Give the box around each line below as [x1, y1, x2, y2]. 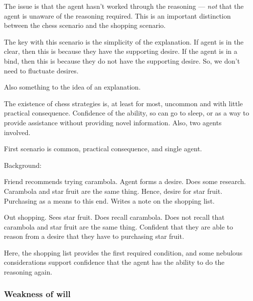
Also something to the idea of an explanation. [4, 82, 141, 92]
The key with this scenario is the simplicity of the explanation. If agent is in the [4, 36, 244, 46]
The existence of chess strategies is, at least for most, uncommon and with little [4, 98, 243, 108]
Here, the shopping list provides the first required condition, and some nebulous [4, 247, 243, 257]
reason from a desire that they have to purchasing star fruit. [4, 231, 184, 241]
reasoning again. [4, 267, 52, 277]
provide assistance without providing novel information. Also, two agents [4, 117, 222, 127]
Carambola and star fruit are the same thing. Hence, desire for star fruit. [4, 185, 223, 196]
